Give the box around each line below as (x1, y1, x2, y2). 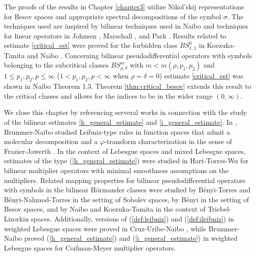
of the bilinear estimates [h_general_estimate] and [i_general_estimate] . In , (4, 117, 237, 127)
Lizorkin (4, 213, 29, 223)
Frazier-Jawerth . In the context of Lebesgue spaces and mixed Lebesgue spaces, (4, 146, 246, 156)
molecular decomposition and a (4, 136, 98, 146)
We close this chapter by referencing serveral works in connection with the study (4, 107, 247, 117)
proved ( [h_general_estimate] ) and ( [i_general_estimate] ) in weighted (24, 233, 238, 243)
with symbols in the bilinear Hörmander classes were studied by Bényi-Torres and (4, 184, 251, 195)
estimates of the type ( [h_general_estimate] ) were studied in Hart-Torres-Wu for (4, 155, 249, 166)
